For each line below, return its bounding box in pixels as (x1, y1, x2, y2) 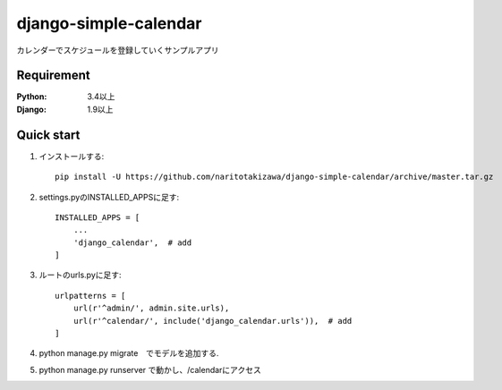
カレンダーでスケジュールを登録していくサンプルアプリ (16, 45, 219, 55)
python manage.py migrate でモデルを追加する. (38, 348, 219, 359)
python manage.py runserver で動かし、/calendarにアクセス (38, 364, 261, 375)
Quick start (16, 127, 81, 142)
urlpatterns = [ (55, 291, 126, 301)
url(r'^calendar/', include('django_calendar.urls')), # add (72, 316, 353, 326)
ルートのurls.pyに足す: (38, 269, 122, 281)
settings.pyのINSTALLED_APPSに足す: (38, 191, 180, 202)
